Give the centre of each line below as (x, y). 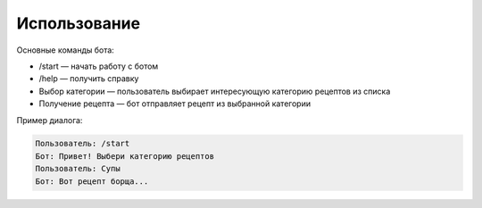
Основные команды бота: (66, 50)
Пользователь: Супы (78, 169)
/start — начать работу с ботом (99, 66)
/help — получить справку (89, 79)
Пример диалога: (50, 120)
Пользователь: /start (83, 144)
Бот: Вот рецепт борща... (92, 181)
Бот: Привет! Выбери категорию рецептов (125, 156)
